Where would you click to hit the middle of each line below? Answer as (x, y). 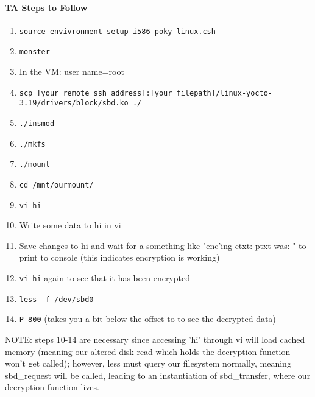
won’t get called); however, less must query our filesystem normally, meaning (148, 363)
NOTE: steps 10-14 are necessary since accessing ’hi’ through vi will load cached (155, 339)
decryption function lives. (52, 387)
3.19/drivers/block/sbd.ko (74, 103)
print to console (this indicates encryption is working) (119, 257)
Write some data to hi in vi (70, 225)
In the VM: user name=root (72, 72)
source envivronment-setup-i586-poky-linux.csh (117, 31)
